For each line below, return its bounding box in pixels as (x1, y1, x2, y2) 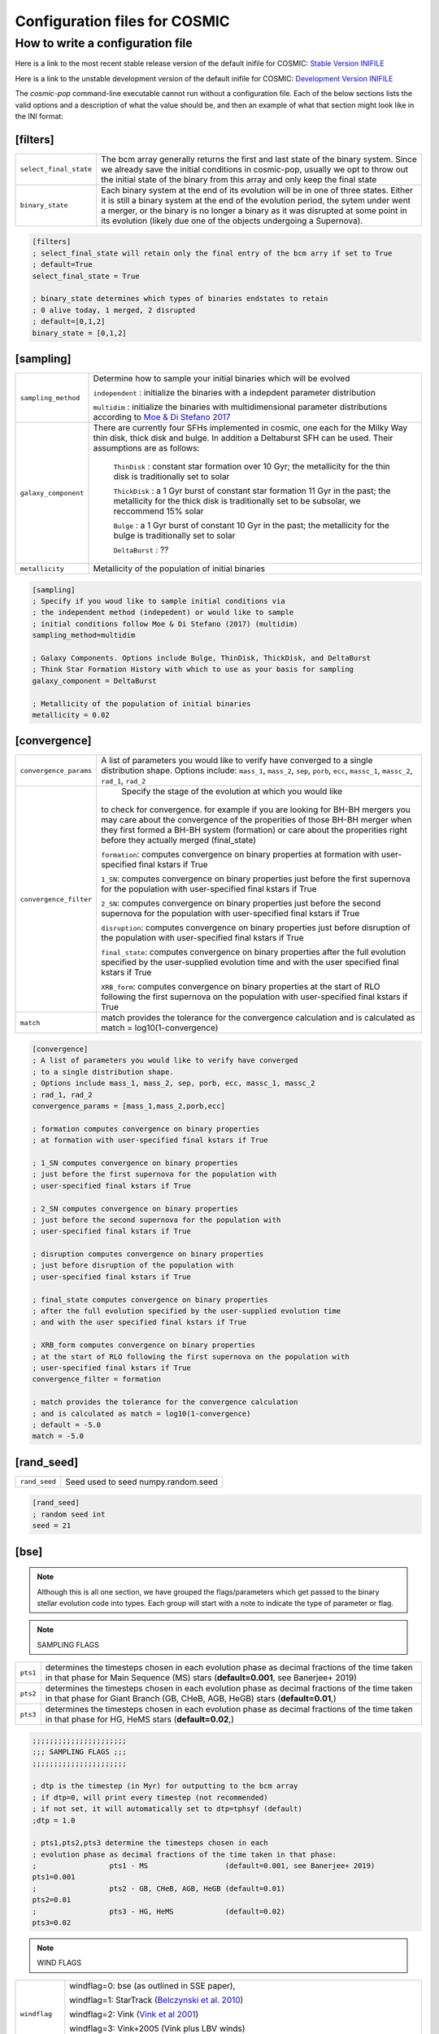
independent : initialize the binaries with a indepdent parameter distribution (93, 387, 376, 399)
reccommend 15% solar (113, 505, 204, 517)
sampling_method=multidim (32, 631, 136, 640)
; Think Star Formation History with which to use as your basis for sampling (32, 665, 354, 674)
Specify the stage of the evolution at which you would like (121, 786, 343, 797)
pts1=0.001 (32, 1872, 76, 1882)
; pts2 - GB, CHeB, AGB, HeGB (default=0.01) (32, 1883, 285, 1893)
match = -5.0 (32, 1432, 85, 1441)
